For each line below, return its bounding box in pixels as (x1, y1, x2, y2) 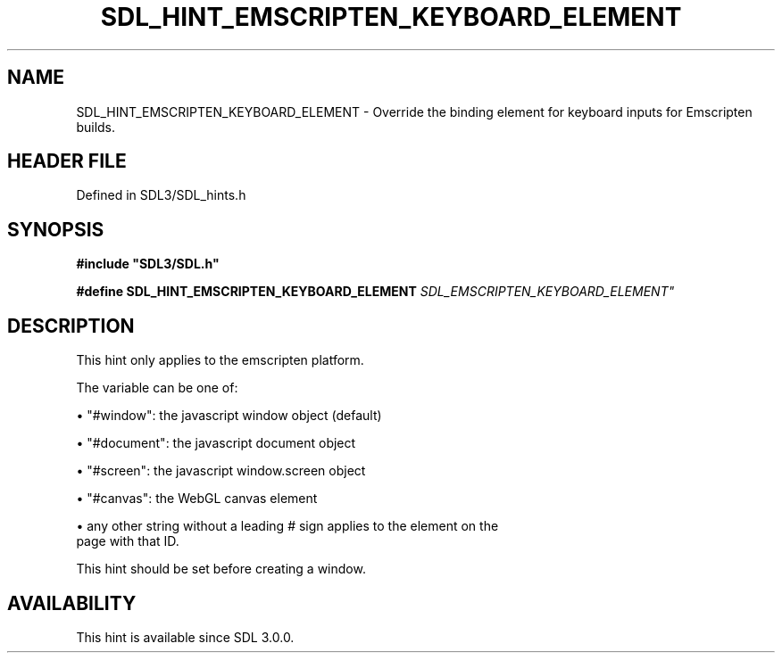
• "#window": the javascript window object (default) (76, 408, 382, 424)
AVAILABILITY (7, 591, 137, 615)
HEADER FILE (7, 150, 127, 173)
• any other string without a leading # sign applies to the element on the (76, 518, 499, 534)
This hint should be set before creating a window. (76, 561, 366, 577)
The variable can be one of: (76, 380, 238, 396)
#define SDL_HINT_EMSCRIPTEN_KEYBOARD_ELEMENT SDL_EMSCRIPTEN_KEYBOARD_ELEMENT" (76, 284, 675, 300)
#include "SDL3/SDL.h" (76, 256, 220, 272)
